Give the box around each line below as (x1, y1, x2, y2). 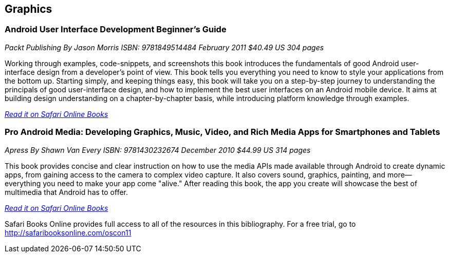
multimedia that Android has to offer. (5, 187, 128, 196)
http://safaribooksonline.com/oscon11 (5, 228, 132, 237)
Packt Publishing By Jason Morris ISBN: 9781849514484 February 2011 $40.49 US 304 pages (5, 43, 324, 52)
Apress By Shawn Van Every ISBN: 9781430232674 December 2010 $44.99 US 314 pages (5, 145, 311, 154)
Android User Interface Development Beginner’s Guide (5, 24, 227, 35)
